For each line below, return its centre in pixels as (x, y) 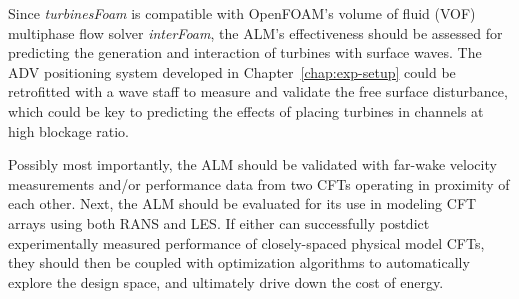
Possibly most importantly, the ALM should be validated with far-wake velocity (252, 164)
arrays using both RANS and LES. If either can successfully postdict (219, 222)
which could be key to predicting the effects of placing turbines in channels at (246, 110)
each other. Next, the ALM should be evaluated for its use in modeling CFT (242, 203)
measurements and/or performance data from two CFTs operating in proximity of (259, 183)
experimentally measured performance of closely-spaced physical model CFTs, (246, 242)
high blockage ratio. (69, 130)
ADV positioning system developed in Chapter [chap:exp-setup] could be (232, 71)
